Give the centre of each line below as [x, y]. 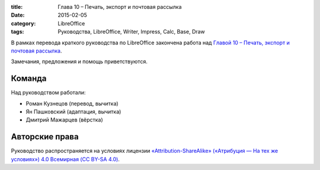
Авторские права [45, 137]
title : [17, 7]
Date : [18, 15]
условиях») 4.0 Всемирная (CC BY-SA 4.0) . [65, 159]
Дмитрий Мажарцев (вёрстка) [64, 120]
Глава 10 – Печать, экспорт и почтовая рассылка [120, 7]
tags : [17, 32]
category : [23, 23]
